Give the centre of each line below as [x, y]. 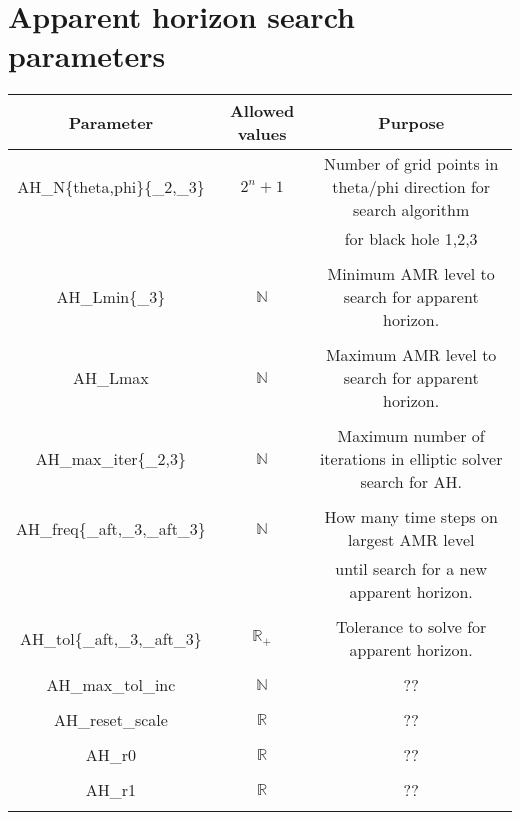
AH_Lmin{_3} [111, 297]
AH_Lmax [111, 378]
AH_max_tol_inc [111, 685]
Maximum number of [411, 436]
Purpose [411, 122]
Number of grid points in [411, 164]
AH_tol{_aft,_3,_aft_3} [111, 638]
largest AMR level [411, 540]
